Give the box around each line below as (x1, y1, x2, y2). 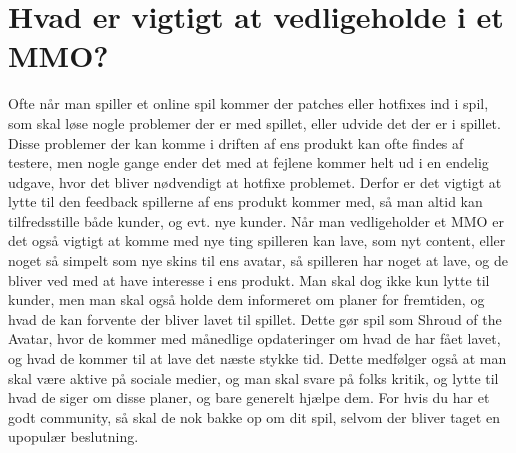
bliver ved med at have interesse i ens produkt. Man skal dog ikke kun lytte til (8, 269, 490, 290)
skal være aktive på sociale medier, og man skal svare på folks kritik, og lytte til (8, 367, 499, 388)
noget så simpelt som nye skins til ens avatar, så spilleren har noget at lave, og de (8, 250, 508, 271)
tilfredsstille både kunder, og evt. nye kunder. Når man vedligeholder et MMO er (8, 210, 504, 231)
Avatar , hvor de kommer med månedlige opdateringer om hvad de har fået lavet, (8, 328, 501, 349)
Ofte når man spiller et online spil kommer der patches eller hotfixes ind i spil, (8, 93, 489, 114)
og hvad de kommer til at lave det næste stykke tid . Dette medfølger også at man (8, 348, 507, 369)
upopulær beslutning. (8, 426, 139, 447)
